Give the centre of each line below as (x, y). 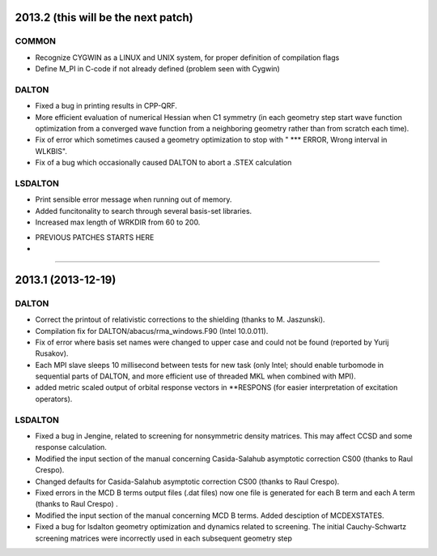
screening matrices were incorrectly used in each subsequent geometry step (164, 538)
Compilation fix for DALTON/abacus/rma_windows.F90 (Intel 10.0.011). (152, 331)
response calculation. (71, 447)
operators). (54, 399)
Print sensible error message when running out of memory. (134, 199)
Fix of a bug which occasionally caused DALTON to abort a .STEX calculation (163, 163)
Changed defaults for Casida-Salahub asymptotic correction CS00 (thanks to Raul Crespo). (187, 481)
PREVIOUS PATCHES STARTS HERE (95, 237)
